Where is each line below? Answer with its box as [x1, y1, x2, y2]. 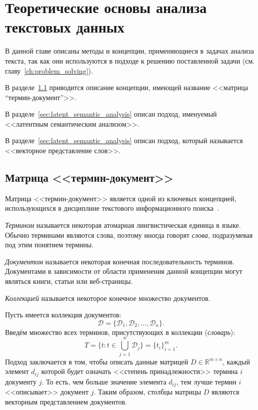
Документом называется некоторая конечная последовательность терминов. [5, 256, 234, 266]
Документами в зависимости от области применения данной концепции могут [5, 266, 242, 276]
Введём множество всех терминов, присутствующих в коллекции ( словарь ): [5, 326, 235, 337]
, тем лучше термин [176, 376, 236, 386]
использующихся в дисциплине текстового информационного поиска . [5, 203, 219, 213]
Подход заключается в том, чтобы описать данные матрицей [5, 356, 188, 366]
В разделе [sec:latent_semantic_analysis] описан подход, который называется [5, 135, 243, 146]
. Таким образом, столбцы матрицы [93, 386, 201, 397]
